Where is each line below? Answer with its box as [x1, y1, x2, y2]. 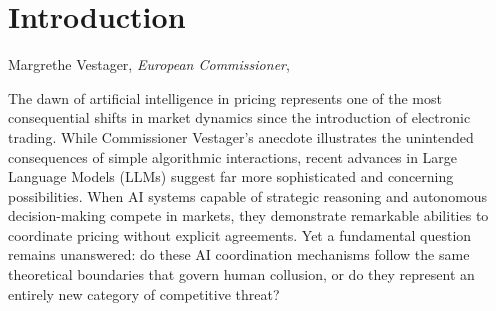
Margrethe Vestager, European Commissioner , [8, 54, 290, 75]
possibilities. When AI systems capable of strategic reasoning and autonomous [8, 185, 488, 206]
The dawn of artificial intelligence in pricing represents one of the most [8, 87, 442, 108]
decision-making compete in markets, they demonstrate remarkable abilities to [8, 205, 489, 226]
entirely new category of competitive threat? [8, 283, 280, 304]
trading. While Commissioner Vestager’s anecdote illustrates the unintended [8, 126, 474, 147]
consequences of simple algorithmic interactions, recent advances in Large [8, 146, 458, 167]
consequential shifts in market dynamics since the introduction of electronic [8, 107, 471, 128]
